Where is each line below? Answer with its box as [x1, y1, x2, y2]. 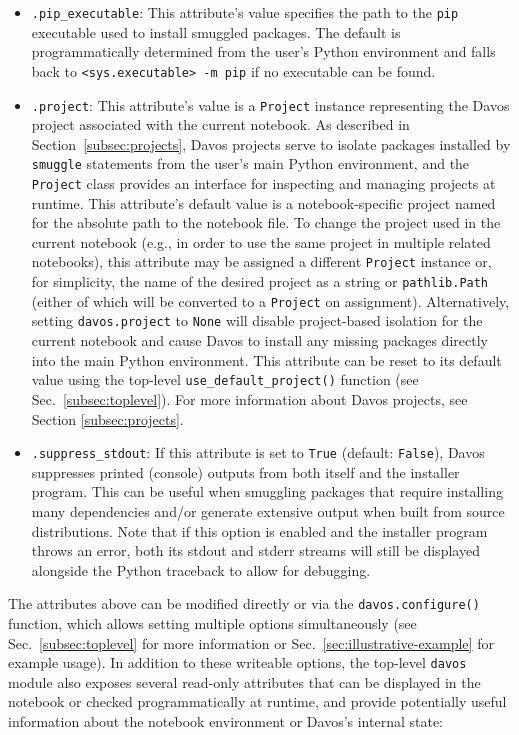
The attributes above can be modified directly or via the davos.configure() [8, 593, 480, 614]
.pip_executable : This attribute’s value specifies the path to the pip [31, 2, 459, 22]
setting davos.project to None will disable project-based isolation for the [31, 310, 483, 331]
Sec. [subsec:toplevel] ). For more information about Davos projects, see [31, 388, 468, 409]
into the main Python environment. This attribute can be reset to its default [31, 349, 502, 370]
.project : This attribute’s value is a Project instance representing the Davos [31, 94, 510, 115]
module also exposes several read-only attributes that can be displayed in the [8, 671, 481, 692]
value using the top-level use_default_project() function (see [31, 369, 419, 390]
